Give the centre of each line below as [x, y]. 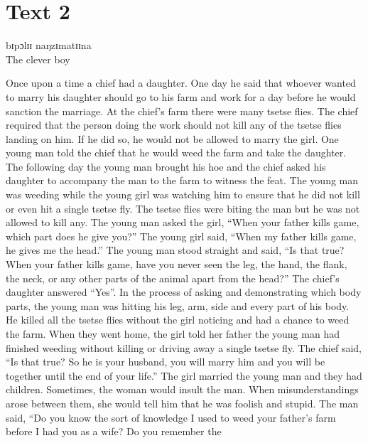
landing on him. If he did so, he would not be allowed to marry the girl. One [172, 138]
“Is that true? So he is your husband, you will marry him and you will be [166, 362]
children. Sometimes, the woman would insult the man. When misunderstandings [182, 389]
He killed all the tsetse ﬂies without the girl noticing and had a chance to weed [178, 320]
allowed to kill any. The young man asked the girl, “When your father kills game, [183, 222]
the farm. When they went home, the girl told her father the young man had [173, 333]
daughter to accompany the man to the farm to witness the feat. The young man [182, 180]
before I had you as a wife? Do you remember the [114, 431]
